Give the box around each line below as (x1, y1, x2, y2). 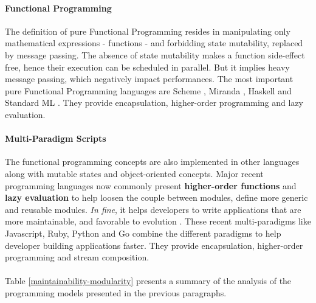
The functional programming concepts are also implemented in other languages (5, 155, 300, 168)
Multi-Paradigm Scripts (5, 132, 106, 145)
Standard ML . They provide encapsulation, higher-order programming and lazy (5, 96, 304, 109)
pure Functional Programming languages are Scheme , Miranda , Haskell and (5, 84, 292, 97)
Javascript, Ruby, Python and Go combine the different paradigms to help (5, 226, 281, 239)
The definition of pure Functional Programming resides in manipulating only (5, 24, 290, 37)
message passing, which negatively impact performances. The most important (5, 72, 294, 85)
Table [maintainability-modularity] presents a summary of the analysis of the (5, 274, 292, 287)
